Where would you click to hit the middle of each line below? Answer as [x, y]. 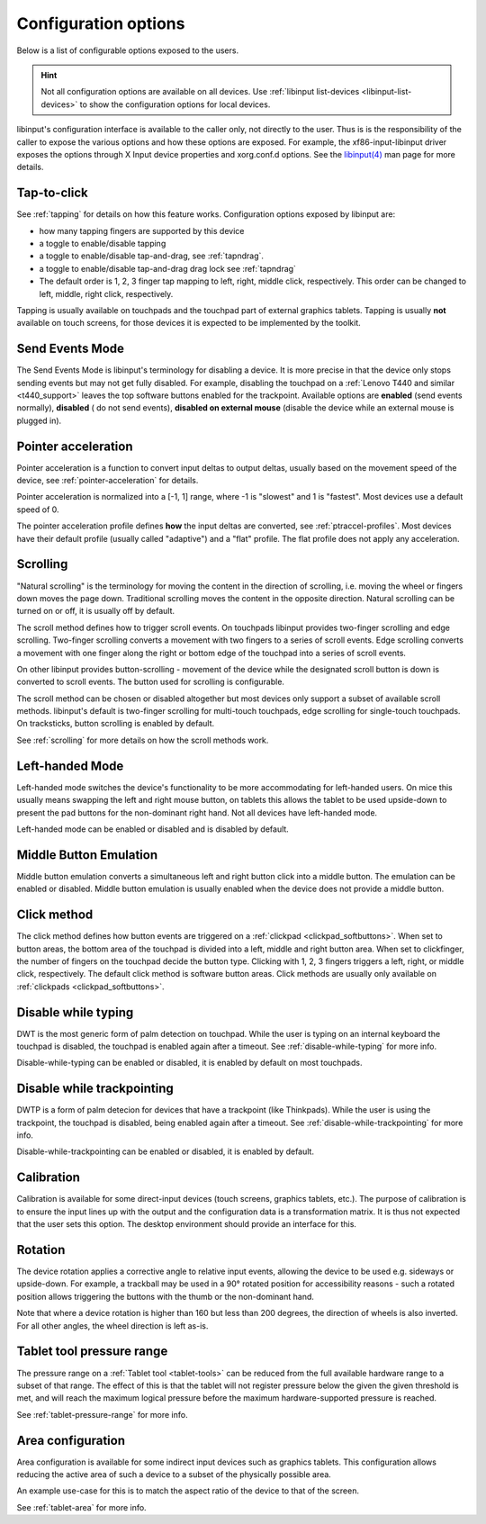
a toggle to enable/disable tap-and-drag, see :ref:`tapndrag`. [152, 256]
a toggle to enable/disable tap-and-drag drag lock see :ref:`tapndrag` [168, 268]
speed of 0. [38, 510]
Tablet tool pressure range [92, 1352]
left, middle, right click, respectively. [106, 293]
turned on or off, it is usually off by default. [96, 611]
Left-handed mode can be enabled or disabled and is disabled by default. [153, 829]
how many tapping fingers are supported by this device [142, 230]
